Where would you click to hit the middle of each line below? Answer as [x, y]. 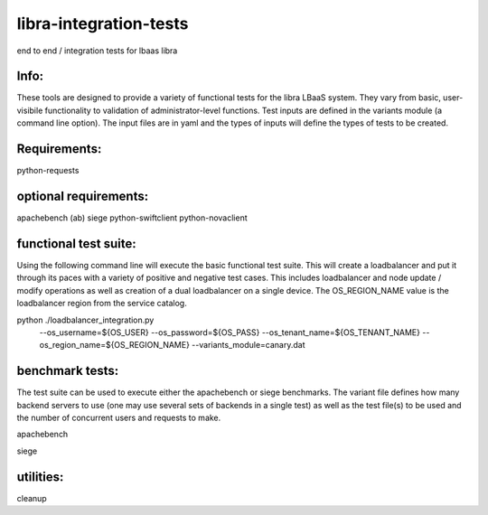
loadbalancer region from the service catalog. [102, 304]
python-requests [48, 171]
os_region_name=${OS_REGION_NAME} [114, 345]
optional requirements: [83, 196]
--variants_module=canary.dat [248, 345]
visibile [30, 110]
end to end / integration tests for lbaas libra [97, 51]
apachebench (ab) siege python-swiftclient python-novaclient [132, 218]
